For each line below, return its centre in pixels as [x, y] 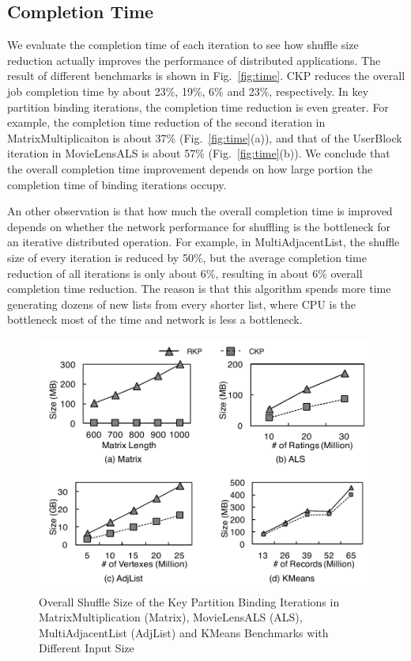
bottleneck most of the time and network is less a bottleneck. [155, 319]
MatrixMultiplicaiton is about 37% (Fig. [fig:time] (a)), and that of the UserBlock [205, 137]
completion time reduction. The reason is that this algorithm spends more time [199, 289]
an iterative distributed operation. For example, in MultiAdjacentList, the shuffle [204, 242]
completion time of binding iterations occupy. [117, 184]
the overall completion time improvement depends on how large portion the [190, 168]
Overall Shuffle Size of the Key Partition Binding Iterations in [189, 601]
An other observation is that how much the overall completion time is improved [200, 211]
